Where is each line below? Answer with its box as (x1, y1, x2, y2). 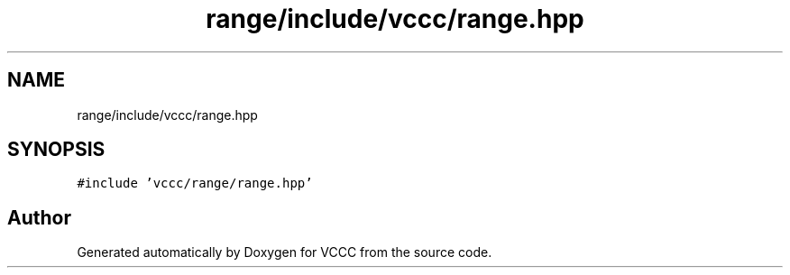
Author (7, 206, 71, 229)
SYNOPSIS (7, 138, 106, 161)
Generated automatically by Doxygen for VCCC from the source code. (77, 244, 492, 261)
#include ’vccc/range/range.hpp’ (77, 176, 313, 191)
